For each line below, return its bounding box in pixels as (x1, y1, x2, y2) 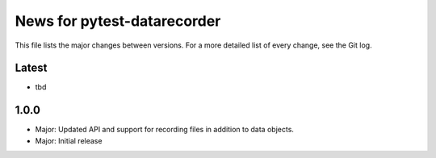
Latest (15, 61, 48, 75)
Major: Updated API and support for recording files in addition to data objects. (35, 125, 295, 135)
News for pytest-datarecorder (15, 12, 221, 30)
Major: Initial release (35, 135, 103, 145)
